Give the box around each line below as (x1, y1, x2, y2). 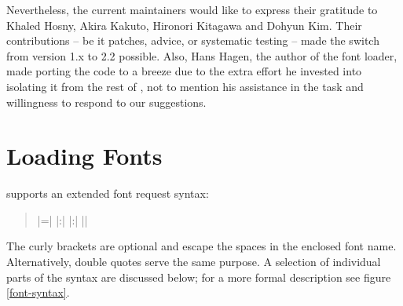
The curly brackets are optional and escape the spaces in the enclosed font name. (6, 238, 397, 254)
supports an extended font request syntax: (6, 185, 209, 202)
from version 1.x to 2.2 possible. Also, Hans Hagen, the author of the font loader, (6, 47, 398, 64)
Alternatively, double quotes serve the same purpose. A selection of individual (6, 253, 381, 270)
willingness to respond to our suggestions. (6, 93, 207, 110)
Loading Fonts (6, 140, 163, 172)
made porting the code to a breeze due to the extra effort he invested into (6, 63, 362, 79)
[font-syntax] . (6, 284, 70, 301)
